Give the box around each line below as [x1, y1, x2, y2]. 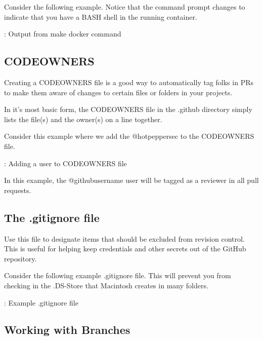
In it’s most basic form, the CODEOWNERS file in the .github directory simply [4, 104, 252, 115]
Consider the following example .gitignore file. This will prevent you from [4, 270, 231, 281]
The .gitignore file [4, 209, 100, 225]
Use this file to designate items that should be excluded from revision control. [4, 233, 245, 244]
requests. [4, 184, 31, 195]
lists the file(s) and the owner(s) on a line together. [4, 114, 162, 124]
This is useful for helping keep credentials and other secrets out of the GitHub [4, 243, 246, 254]
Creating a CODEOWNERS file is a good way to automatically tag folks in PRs [4, 77, 253, 87]
